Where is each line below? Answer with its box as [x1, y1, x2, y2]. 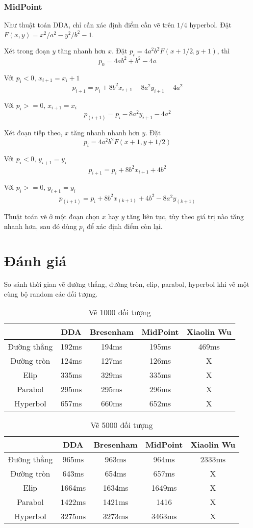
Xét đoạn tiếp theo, [4, 127, 63, 138]
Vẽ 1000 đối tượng [88, 306, 151, 318]
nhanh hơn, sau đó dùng [4, 221, 77, 231]
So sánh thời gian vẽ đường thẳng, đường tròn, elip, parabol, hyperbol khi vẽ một [4, 278, 250, 289]
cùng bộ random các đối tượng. [4, 288, 98, 299]
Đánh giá [4, 251, 67, 271]
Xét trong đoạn [4, 46, 50, 56]
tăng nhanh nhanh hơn [71, 127, 140, 138]
